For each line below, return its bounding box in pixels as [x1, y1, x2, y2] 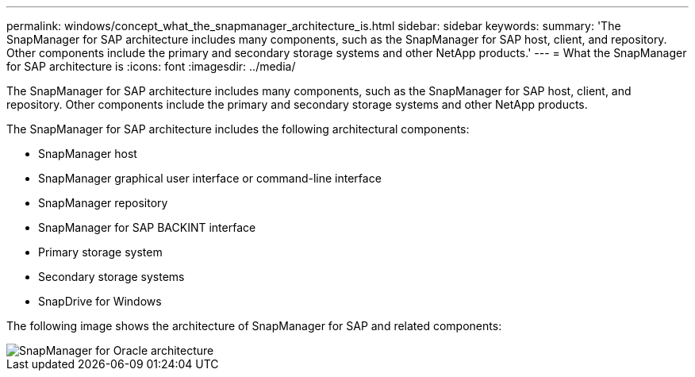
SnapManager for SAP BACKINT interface [38, 221, 256, 234]
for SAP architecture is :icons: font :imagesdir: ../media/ [6, 60, 296, 73]
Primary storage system [38, 245, 163, 259]
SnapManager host [38, 147, 137, 160]
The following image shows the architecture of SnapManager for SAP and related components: [6, 319, 502, 333]
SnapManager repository [38, 196, 168, 210]
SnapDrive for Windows [38, 294, 162, 308]
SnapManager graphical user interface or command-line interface [38, 171, 382, 185]
